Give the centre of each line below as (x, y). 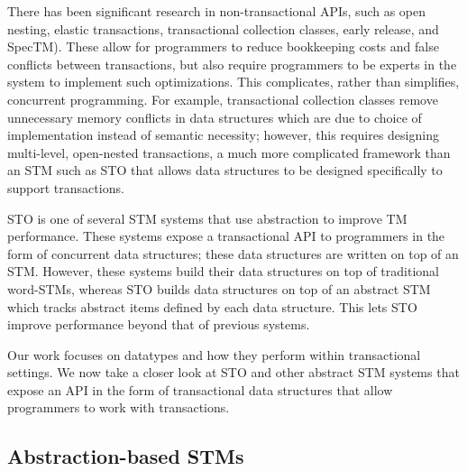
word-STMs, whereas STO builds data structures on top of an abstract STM (219, 288)
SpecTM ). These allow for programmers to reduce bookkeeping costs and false (223, 46)
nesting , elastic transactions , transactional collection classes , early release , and (223, 28)
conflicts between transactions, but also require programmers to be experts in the (232, 64)
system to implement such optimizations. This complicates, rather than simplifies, (233, 82)
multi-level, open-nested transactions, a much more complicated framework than (229, 152)
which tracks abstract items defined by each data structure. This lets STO (212, 306)
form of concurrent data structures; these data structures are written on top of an (233, 253)
